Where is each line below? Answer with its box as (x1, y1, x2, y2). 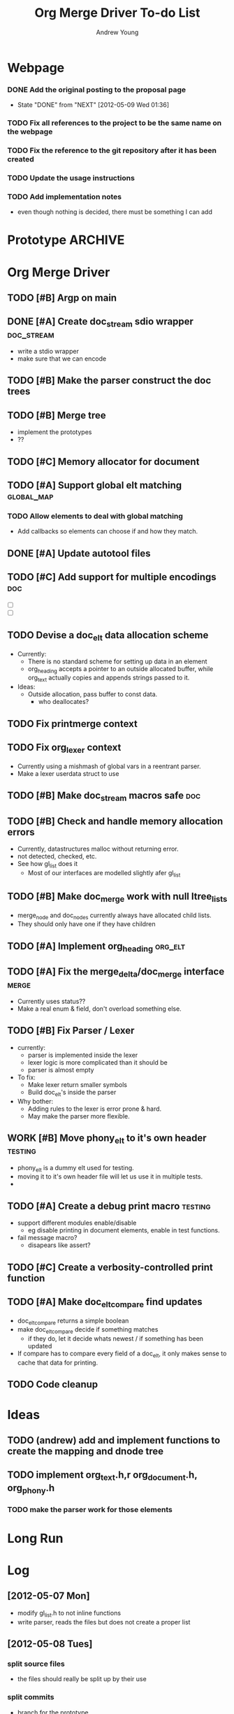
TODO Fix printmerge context (7, 718, 138, 730)
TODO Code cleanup (7, 1378, 98, 1390)
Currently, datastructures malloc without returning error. (17, 844, 180, 854)
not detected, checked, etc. (17, 852, 97, 860)
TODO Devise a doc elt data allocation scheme (7, 629, 209, 643)
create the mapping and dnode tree (7, 1445, 164, 1457)
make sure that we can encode (17, 354, 107, 363)
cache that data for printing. (17, 1358, 98, 1367)
